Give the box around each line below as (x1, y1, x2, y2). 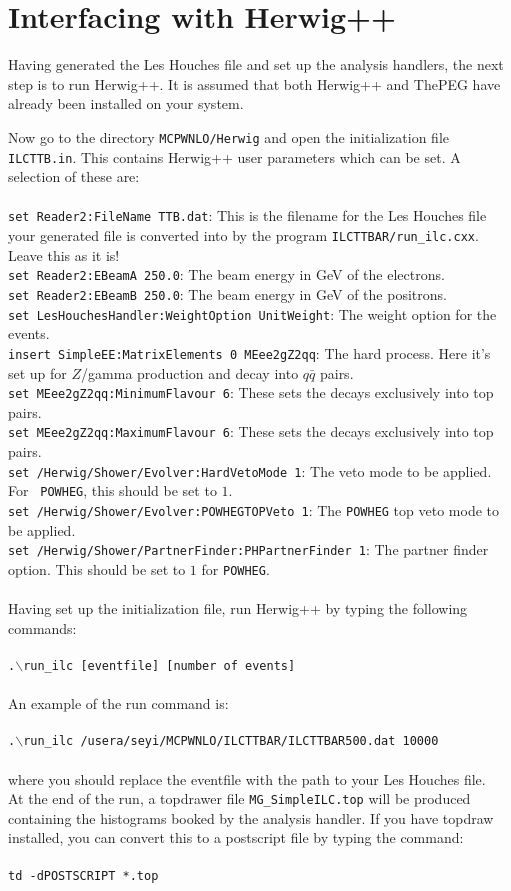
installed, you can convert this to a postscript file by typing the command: (8, 827, 464, 848)
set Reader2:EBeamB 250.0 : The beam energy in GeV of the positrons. (8, 283, 447, 304)
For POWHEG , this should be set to (8, 480, 217, 501)
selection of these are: (8, 166, 140, 187)
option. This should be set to (8, 558, 186, 579)
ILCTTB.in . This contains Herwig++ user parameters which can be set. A (8, 146, 461, 167)
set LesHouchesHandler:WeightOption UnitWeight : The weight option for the (8, 303, 497, 324)
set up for (8, 362, 67, 383)
